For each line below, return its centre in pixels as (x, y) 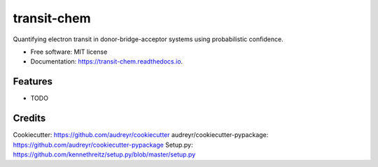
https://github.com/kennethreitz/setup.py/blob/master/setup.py (104, 154)
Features (33, 81)
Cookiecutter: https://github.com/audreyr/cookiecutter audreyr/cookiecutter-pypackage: (141, 135)
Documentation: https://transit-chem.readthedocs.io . (107, 61)
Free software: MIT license (69, 52)
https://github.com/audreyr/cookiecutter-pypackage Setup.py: (103, 145)
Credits (29, 118)
